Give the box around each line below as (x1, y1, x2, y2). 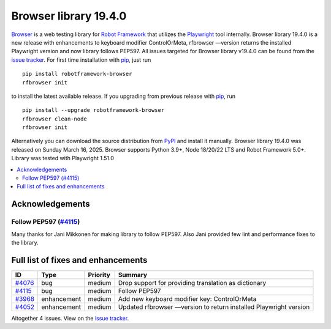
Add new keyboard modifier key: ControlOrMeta (118, 294, 257, 303)
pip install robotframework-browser (22, 70, 132, 78)
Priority (88, 270, 110, 279)
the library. (11, 238, 39, 246)
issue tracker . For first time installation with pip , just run (11, 56, 151, 64)
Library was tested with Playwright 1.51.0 (11, 155, 115, 162)
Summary (118, 270, 147, 279)
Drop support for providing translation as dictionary (118, 278, 267, 287)
